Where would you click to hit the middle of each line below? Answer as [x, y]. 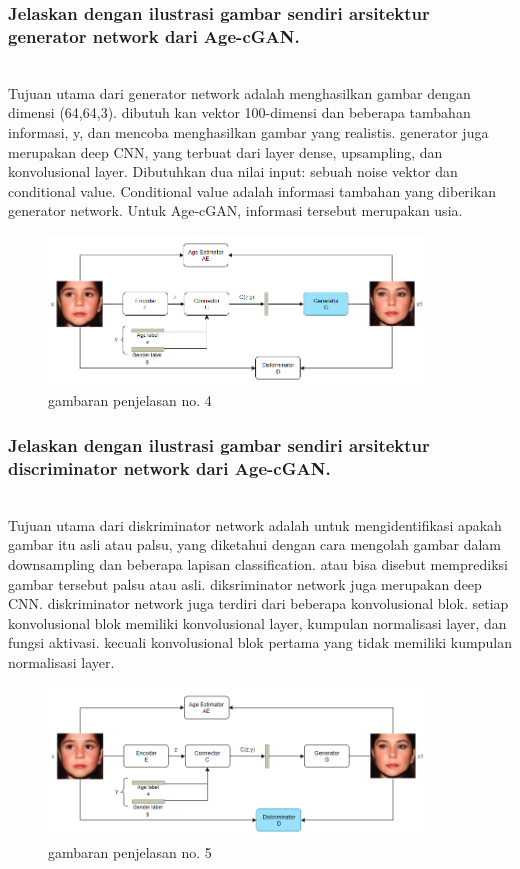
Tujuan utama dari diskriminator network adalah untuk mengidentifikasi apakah [255, 524]
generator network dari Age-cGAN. [154, 35]
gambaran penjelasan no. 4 [130, 400]
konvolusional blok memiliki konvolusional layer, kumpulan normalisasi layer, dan [257, 622]
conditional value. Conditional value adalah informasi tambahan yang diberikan [252, 190]
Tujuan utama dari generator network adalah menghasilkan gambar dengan [239, 92]
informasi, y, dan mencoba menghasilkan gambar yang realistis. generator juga [248, 131]
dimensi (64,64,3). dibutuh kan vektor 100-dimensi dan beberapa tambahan [239, 112]
